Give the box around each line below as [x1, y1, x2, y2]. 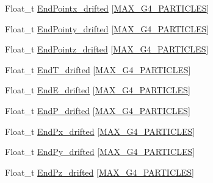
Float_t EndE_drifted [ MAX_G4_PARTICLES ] [5, 84, 190, 96]
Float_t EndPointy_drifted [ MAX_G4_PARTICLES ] [5, 22, 209, 35]
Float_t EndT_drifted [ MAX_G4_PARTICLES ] [5, 63, 191, 76]
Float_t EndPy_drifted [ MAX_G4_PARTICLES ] [5, 145, 195, 158]
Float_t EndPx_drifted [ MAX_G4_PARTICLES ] [5, 124, 195, 137]
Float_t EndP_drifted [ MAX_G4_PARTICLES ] [5, 104, 190, 117]
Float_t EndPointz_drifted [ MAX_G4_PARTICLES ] [5, 43, 209, 56]
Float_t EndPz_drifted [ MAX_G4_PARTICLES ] [5, 165, 194, 178]
